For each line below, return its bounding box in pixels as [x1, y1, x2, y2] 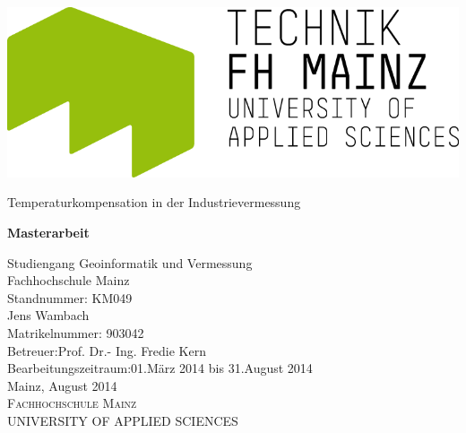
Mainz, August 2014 [7, 376, 117, 394]
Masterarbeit [7, 223, 90, 241]
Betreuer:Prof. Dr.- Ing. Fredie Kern [7, 341, 206, 359]
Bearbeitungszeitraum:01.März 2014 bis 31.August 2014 [7, 359, 313, 377]
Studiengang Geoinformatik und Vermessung [7, 253, 253, 272]
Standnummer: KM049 [7, 288, 133, 307]
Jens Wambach [7, 306, 90, 325]
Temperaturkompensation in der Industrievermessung [7, 193, 301, 212]
